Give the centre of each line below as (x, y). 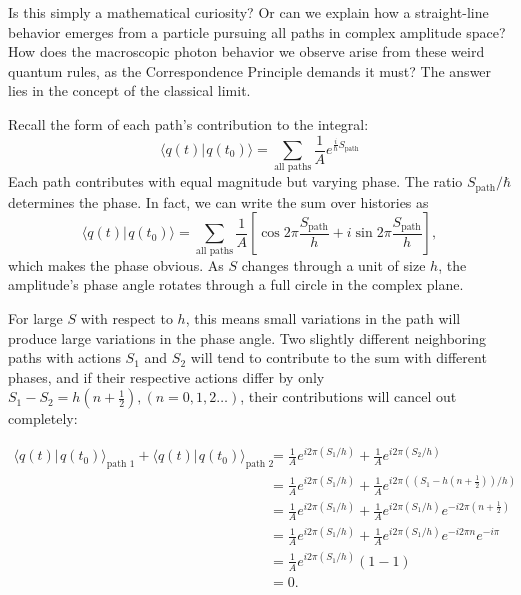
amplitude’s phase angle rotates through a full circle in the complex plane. (236, 284)
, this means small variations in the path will (323, 317)
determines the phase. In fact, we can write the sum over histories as (218, 201)
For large (35, 317)
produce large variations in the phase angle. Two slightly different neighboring (247, 337)
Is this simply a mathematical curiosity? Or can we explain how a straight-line (248, 12)
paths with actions (64, 357)
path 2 (259, 464)
